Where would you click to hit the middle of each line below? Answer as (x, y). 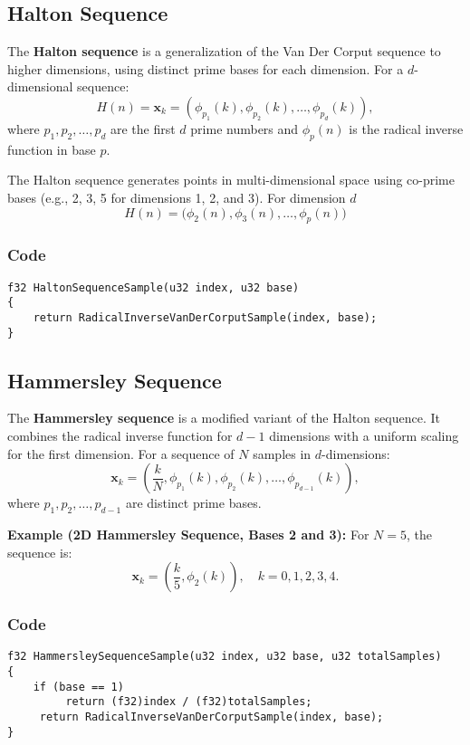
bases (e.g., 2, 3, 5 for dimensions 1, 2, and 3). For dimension (177, 197)
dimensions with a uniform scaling (364, 435)
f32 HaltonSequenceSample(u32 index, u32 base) (153, 287)
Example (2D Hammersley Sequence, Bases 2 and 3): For (188, 534)
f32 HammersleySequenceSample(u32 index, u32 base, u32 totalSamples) (225, 657)
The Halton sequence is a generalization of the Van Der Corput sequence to (224, 51)
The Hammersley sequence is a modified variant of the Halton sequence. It (224, 418)
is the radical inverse (406, 128)
